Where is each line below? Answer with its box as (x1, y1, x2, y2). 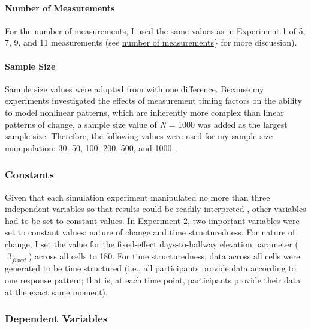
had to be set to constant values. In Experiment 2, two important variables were (5, 214, 300, 226)
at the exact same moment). (5, 285, 108, 298)
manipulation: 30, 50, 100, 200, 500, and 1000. (5, 141, 174, 154)
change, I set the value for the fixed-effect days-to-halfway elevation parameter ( (5, 237, 298, 250)
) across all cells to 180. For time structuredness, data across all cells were (28, 249, 300, 262)
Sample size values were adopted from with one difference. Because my (5, 82, 264, 95)
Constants (5, 167, 55, 182)
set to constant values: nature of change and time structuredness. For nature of (5, 226, 295, 238)
